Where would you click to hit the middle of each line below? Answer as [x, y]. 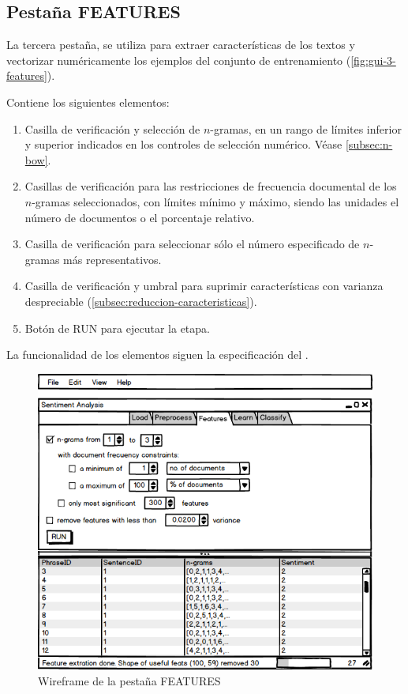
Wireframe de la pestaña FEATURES [129, 680]
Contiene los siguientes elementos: [88, 102]
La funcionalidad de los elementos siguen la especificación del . [157, 355]
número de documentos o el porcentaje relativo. [140, 217]
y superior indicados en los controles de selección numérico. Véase [183, 144]
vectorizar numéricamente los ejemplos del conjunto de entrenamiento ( [179, 60]
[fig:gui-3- [373, 60]
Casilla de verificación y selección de [112, 128]
